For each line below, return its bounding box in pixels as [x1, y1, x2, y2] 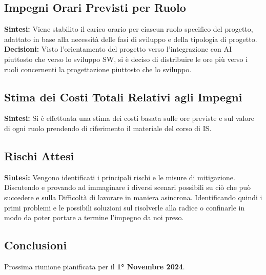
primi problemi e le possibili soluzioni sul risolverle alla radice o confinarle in [4, 202, 245, 213]
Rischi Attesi [4, 147, 74, 163]
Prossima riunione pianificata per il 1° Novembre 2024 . [4, 261, 185, 271]
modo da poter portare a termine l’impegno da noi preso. [4, 212, 184, 223]
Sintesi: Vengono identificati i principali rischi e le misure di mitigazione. [4, 172, 235, 182]
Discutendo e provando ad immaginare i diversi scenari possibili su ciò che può [4, 182, 251, 193]
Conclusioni [4, 237, 67, 253]
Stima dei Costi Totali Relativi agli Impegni [4, 89, 242, 104]
